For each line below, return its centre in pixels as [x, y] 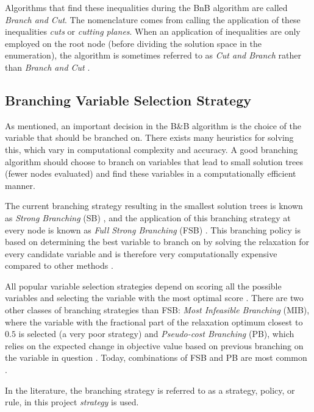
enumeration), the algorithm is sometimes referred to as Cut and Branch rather [153, 55]
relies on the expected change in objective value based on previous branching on [154, 345]
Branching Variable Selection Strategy [128, 100]
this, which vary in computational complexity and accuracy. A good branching [152, 149]
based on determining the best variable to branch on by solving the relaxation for [157, 242]
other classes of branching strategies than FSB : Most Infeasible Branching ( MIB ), [157, 310]
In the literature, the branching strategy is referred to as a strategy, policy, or [150, 390]
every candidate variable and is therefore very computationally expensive [141, 253]
